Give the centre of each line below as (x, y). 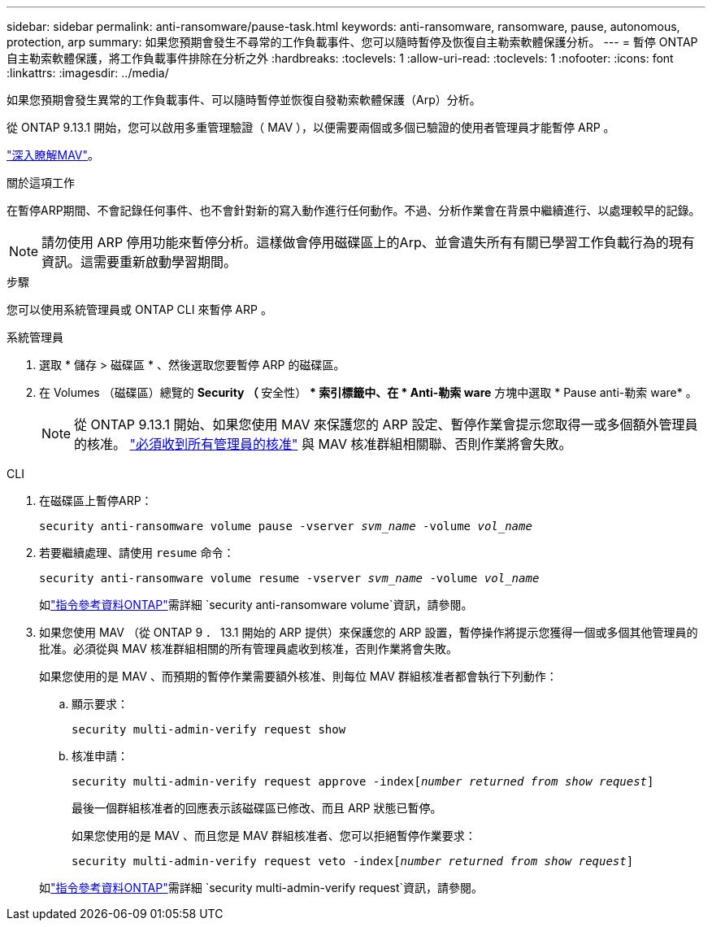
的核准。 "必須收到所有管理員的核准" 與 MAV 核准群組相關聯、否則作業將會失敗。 (323, 444)
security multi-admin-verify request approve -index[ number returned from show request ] (363, 781)
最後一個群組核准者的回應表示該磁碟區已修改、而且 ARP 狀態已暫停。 (257, 808)
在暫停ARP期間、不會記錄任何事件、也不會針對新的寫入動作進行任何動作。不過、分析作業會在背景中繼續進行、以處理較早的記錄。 (354, 210)
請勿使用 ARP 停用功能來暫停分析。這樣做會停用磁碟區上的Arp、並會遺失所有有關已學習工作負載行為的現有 (368, 242)
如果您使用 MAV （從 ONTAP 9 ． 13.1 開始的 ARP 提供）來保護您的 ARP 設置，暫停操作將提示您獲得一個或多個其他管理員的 (369, 632)
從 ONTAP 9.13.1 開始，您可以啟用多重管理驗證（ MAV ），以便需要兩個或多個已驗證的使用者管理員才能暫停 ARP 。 (311, 127)
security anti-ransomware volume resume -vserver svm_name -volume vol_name (289, 578)
